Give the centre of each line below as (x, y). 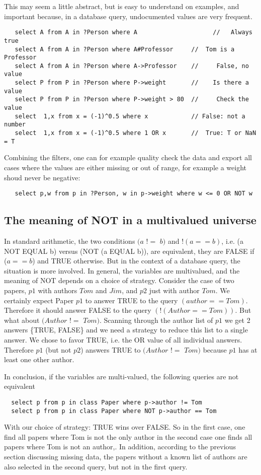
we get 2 (237, 320)
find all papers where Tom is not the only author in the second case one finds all (128, 436)
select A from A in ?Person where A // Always (134, 32)
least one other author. (39, 359)
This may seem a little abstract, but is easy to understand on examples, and (122, 6)
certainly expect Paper (39, 300)
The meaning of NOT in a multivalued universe (130, 220)
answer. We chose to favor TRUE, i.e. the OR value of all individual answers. (123, 339)
